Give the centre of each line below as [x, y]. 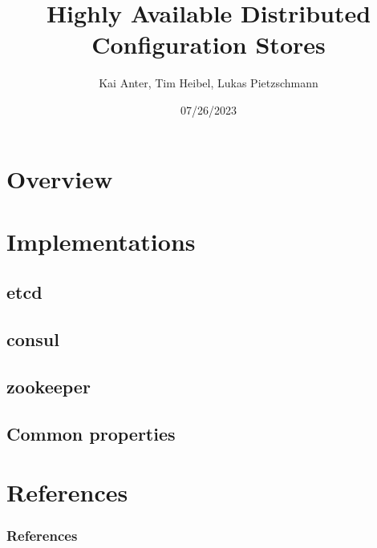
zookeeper [49, 387]
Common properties [91, 433]
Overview [60, 178]
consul [33, 339]
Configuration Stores [209, 44]
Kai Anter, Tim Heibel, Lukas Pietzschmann [209, 83]
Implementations [101, 241]
